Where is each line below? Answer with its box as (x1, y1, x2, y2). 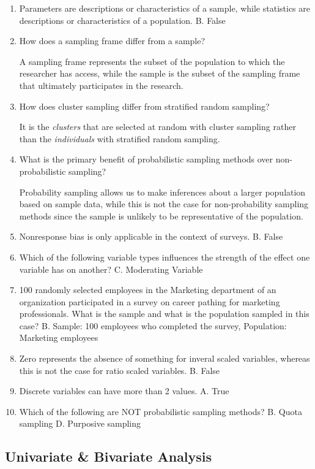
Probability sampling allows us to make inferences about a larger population (19, 185, 306, 198)
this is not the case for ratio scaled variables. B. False (19, 364, 220, 376)
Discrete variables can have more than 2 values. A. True (19, 384, 229, 397)
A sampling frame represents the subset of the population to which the (19, 55, 285, 67)
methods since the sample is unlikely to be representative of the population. (19, 209, 303, 222)
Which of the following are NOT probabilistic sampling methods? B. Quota (19, 405, 302, 418)
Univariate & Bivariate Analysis (5, 447, 212, 466)
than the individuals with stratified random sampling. (19, 132, 220, 145)
